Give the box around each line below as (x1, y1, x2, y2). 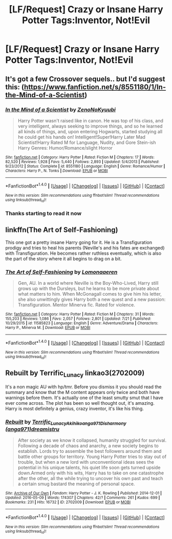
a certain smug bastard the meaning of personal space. (17, 481, 135, 487)
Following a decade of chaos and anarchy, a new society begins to (17, 443, 159, 449)
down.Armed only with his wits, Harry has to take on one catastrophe (17, 470, 164, 476)
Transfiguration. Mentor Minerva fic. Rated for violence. (17, 301, 136, 308)
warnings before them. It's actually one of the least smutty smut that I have (5, 395, 164, 401)
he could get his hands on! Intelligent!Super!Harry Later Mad (17, 134, 146, 140)
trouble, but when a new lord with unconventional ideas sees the (17, 459, 155, 465)
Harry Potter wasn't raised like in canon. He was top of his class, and (17, 117, 164, 123)
